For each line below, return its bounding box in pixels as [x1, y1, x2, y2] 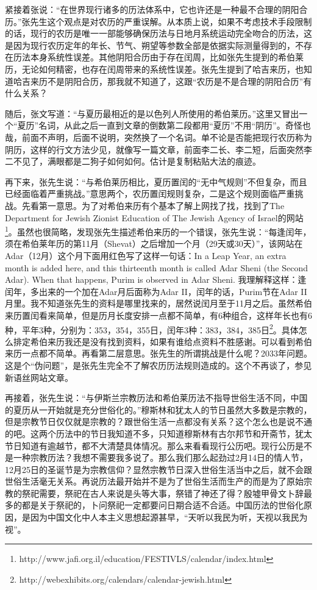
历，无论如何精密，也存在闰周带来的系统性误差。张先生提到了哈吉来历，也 [5, 62, 304, 75]
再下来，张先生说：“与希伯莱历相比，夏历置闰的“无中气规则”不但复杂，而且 [5, 175, 307, 188]
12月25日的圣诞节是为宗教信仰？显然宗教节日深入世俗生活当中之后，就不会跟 [5, 463, 312, 475]
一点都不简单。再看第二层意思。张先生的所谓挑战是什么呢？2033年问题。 [21, 347, 312, 360]
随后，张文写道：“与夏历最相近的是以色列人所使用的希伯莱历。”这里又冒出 [5, 107, 299, 119]
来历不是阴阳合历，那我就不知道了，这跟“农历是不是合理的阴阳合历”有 [30, 74, 312, 87]
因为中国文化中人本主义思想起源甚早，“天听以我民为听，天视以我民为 [30, 511, 308, 524]
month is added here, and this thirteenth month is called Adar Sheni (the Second [5, 261, 308, 274]
